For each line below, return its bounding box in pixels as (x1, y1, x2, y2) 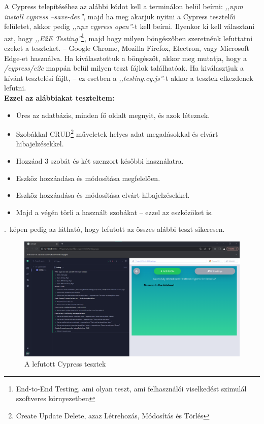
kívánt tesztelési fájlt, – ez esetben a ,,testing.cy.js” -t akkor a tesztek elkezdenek (4, 72, 253, 83)
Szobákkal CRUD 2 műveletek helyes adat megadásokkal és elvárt (16, 127, 218, 139)
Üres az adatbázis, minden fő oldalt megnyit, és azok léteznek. (16, 109, 210, 120)
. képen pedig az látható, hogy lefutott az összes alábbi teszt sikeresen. (4, 224, 225, 234)
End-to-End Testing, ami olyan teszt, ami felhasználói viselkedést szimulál (16, 383, 247, 393)
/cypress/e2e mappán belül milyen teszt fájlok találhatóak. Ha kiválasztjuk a (4, 63, 244, 73)
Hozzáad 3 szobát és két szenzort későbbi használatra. (16, 156, 184, 166)
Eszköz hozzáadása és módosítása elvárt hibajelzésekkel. (16, 190, 190, 200)
